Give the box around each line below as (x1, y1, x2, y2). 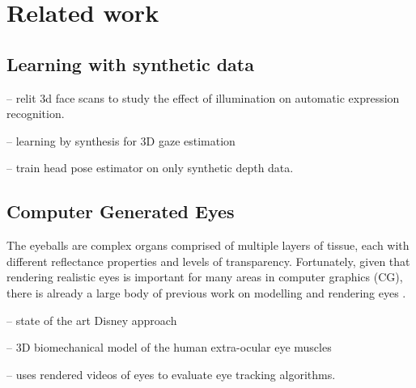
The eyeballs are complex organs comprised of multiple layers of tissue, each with (6, 237, 410, 254)
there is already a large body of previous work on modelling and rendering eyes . (6, 284, 406, 301)
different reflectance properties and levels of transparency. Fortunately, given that (6, 252, 410, 269)
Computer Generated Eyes (6, 199, 235, 224)
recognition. (6, 105, 65, 122)
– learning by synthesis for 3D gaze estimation (6, 132, 236, 149)
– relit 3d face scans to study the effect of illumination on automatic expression (6, 89, 400, 106)
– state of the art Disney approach (6, 311, 177, 328)
